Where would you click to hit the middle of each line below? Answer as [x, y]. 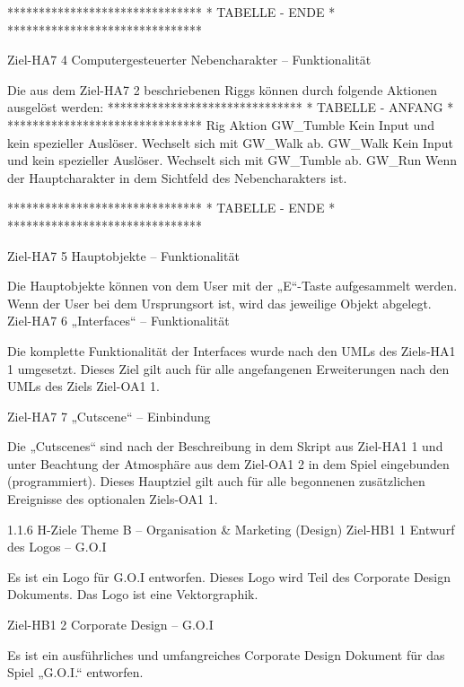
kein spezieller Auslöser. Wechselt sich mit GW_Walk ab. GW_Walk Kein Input [230, 142]
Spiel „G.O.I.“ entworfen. [75, 672]
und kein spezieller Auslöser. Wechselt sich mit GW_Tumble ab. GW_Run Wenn [232, 160]
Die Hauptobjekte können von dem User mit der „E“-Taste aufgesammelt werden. [232, 286]
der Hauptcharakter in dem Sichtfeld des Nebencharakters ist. [177, 177]
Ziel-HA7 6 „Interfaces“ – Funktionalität [118, 321]
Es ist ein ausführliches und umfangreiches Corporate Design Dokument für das [226, 654]
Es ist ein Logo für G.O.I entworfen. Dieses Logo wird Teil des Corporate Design [229, 576]
